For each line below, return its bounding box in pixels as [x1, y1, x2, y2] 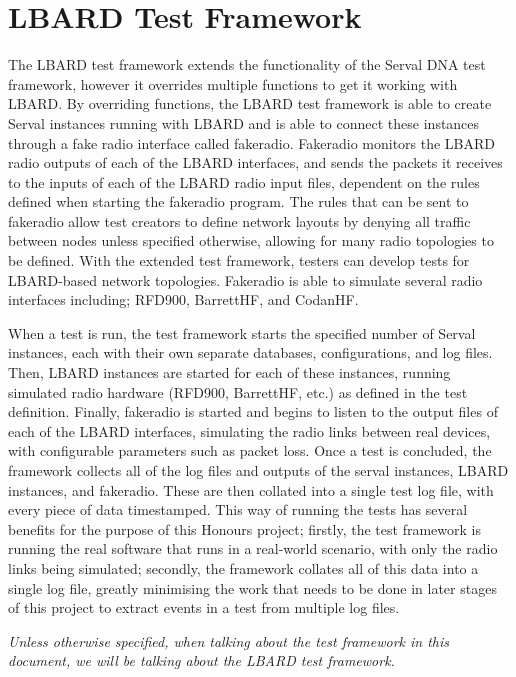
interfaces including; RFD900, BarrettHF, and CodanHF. [8, 289, 359, 310]
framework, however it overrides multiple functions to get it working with [8, 73, 458, 94]
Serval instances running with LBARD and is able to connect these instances [8, 112, 480, 133]
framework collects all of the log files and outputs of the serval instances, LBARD [8, 460, 509, 480]
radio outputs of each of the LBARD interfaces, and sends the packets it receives [8, 152, 503, 173]
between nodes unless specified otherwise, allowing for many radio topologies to [8, 230, 494, 251]
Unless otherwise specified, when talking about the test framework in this [8, 630, 450, 651]
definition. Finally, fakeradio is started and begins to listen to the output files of [8, 401, 498, 422]
